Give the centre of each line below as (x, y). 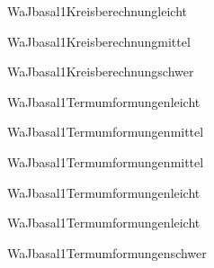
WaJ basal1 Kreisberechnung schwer (101, 71)
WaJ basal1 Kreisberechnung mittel (99, 41)
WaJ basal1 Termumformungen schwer (107, 252)
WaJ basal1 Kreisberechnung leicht (97, 11)
